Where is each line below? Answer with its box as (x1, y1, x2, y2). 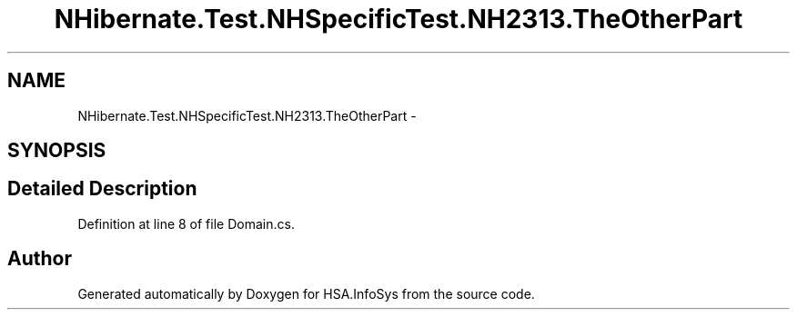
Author (7, 247, 72, 271)
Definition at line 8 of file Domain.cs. (77, 215, 295, 232)
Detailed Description (7, 177, 197, 201)
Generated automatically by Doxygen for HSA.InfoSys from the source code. (77, 285, 535, 302)
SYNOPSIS (7, 139, 106, 163)
